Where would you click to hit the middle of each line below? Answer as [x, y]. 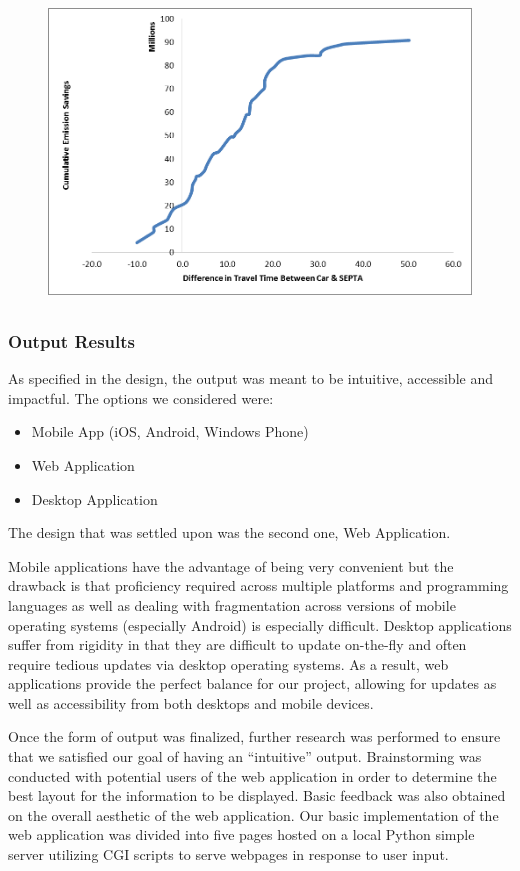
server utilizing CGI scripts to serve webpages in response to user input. [228, 854]
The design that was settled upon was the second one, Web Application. [229, 532]
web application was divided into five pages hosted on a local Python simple [241, 834]
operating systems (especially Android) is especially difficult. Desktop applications [260, 624]
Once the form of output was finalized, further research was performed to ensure [254, 736]
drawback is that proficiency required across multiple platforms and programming [258, 585]
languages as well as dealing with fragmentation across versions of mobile [232, 604]
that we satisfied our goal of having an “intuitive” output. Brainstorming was [245, 756]
